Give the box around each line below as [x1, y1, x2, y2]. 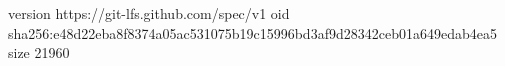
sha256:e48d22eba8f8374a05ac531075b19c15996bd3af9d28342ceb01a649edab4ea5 [8, 22, 497, 43]
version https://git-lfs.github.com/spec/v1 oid [8, 3, 290, 23]
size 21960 [8, 42, 70, 63]
